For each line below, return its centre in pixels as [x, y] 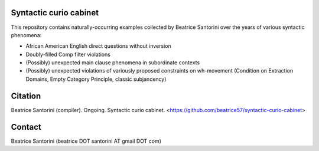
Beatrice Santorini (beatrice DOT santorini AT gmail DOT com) [86, 141]
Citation [26, 96]
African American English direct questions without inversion [98, 46]
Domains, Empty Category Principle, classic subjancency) [96, 79]
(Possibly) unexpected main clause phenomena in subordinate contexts [113, 63]
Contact [26, 127]
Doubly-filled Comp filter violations [68, 54]
